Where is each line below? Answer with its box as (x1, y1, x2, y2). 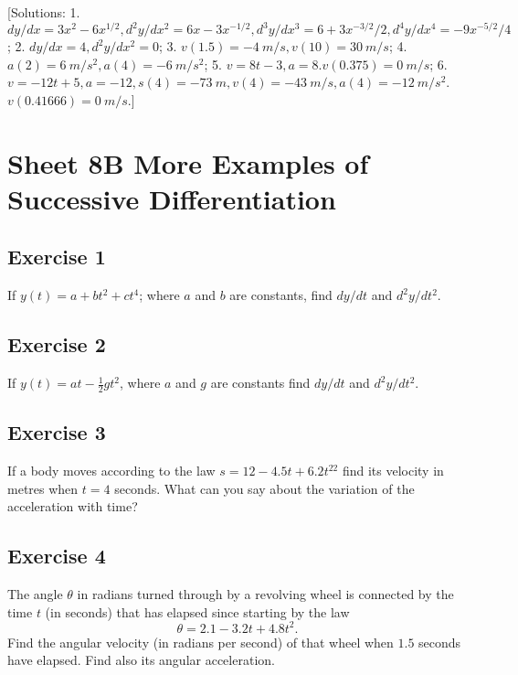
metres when (7, 478, 79, 498)
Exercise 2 (7, 330, 106, 359)
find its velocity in (342, 461, 444, 480)
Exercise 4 (7, 541, 106, 570)
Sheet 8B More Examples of (7, 144, 369, 181)
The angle (7, 584, 63, 604)
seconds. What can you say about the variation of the (114, 478, 415, 498)
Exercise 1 (7, 242, 106, 271)
